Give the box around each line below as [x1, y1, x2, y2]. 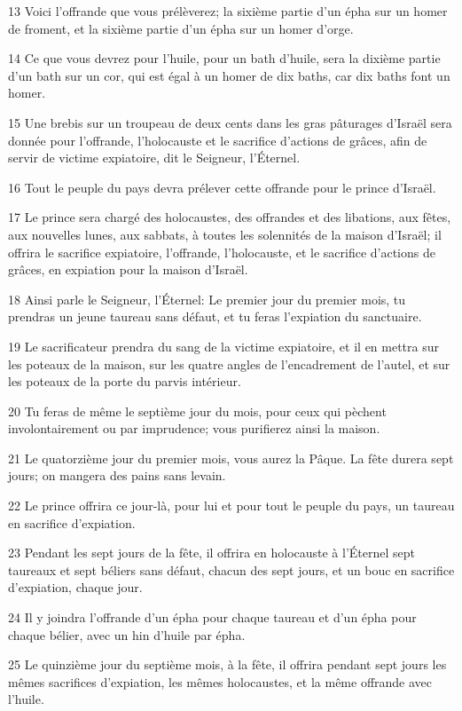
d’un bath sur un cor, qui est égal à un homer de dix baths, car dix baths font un [8, 66, 450, 84]
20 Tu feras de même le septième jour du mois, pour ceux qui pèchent [8, 401, 387, 420]
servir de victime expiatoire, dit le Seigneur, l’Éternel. [8, 148, 301, 167]
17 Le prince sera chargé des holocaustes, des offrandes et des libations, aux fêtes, [8, 208, 451, 226]
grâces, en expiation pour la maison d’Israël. [8, 260, 248, 279]
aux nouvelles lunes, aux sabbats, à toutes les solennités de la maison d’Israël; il [8, 225, 442, 243]
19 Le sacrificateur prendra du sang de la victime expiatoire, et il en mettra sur [8, 336, 440, 355]
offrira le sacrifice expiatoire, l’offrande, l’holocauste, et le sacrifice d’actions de [8, 242, 435, 261]
